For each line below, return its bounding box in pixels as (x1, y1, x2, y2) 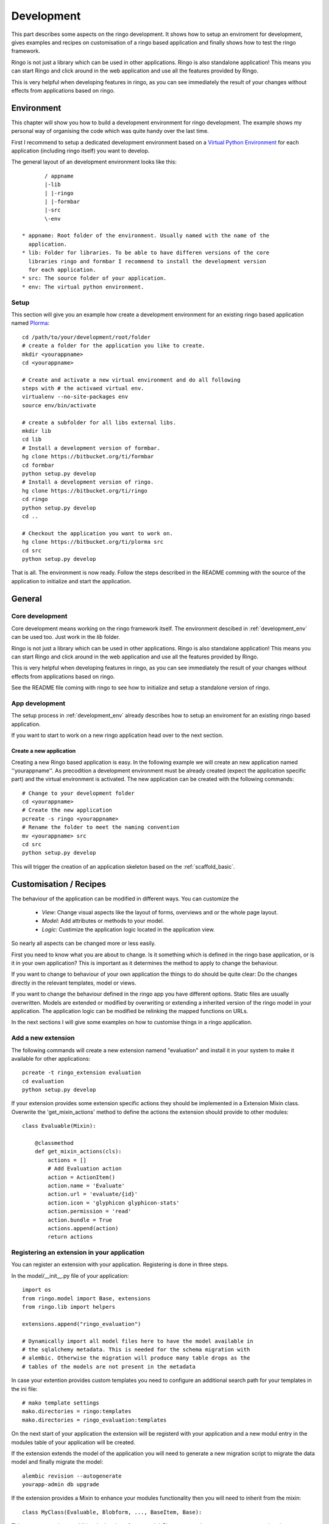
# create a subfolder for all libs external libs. (22, 419, 177, 426)
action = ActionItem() (48, 1173, 116, 1181)
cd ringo (22, 496, 48, 503)
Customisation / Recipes (11, 878, 107, 889)
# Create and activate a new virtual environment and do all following (22, 376, 241, 383)
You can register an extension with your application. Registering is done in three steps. (11, 1261, 228, 1268)
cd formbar (22, 461, 55, 469)
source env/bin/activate (22, 402, 96, 408)
